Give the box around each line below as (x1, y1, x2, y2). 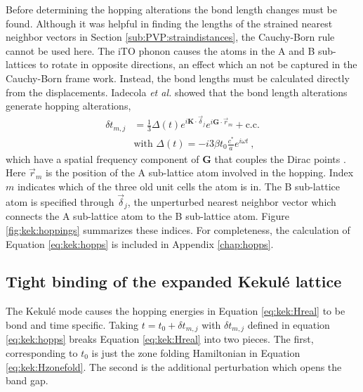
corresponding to (6, 345, 78, 360)
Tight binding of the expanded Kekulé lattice (6, 270, 342, 292)
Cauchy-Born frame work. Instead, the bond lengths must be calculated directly (6, 70, 350, 85)
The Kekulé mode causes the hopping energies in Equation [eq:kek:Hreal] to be (6, 303, 345, 318)
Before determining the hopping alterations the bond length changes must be (6, 2, 337, 16)
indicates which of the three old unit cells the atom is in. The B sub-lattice (17, 179, 340, 194)
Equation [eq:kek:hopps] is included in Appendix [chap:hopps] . (6, 236, 274, 251)
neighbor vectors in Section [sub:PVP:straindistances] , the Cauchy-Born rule (6, 30, 335, 44)
